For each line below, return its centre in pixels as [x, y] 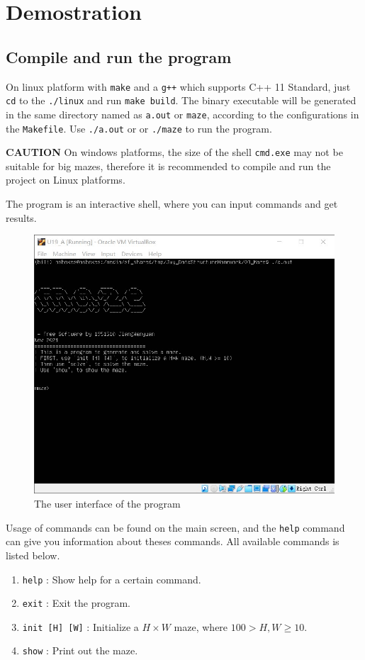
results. [21, 217]
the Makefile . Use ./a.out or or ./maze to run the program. [139, 128]
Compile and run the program [119, 56]
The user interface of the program [107, 504]
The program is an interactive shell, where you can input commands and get [172, 204]
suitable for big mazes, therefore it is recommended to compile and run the [168, 166]
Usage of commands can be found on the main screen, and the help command [175, 527]
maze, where [201, 626]
